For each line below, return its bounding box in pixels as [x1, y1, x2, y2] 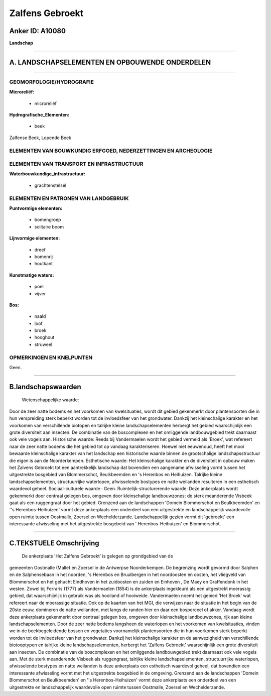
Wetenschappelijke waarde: [22, 397, 79, 403]
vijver [34, 290, 46, 296]
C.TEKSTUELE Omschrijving [9, 539, 100, 547]
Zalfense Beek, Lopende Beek [9, 135, 72, 141]
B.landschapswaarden [9, 382, 81, 391]
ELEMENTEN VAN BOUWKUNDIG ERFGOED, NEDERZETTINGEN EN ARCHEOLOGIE [9, 147, 213, 154]
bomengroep [34, 216, 61, 223]
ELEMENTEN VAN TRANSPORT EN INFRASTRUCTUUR [9, 161, 144, 168]
